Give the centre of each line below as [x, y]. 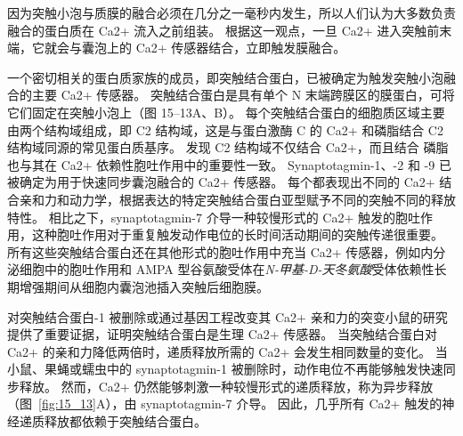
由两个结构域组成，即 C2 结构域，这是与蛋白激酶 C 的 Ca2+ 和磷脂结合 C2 [225, 129]
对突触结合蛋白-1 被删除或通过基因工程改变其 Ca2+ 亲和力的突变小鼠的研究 [227, 316]
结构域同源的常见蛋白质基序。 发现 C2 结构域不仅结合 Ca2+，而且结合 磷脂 [228, 147]
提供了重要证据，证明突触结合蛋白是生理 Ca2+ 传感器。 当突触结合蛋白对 [222, 334]
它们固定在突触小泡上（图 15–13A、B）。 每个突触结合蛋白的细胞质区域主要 [226, 112]
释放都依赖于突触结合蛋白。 [125, 421]
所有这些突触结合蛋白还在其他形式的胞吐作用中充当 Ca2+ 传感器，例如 [214, 251]
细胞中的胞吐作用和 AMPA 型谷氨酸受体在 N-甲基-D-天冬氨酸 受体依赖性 [227, 269]
